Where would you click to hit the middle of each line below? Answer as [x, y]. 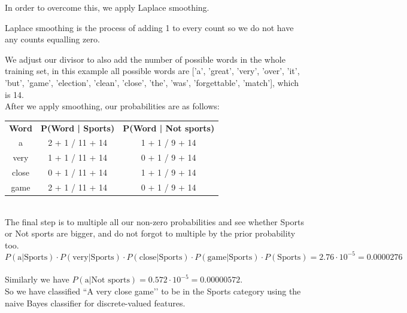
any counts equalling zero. [52, 39]
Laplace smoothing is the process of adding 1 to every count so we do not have [149, 27]
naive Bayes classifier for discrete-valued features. [95, 303]
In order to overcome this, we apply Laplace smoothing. [107, 7]
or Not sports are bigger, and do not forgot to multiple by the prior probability [150, 233]
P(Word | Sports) [78, 128]
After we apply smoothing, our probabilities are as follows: [112, 106]
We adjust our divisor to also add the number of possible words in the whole [145, 59]
